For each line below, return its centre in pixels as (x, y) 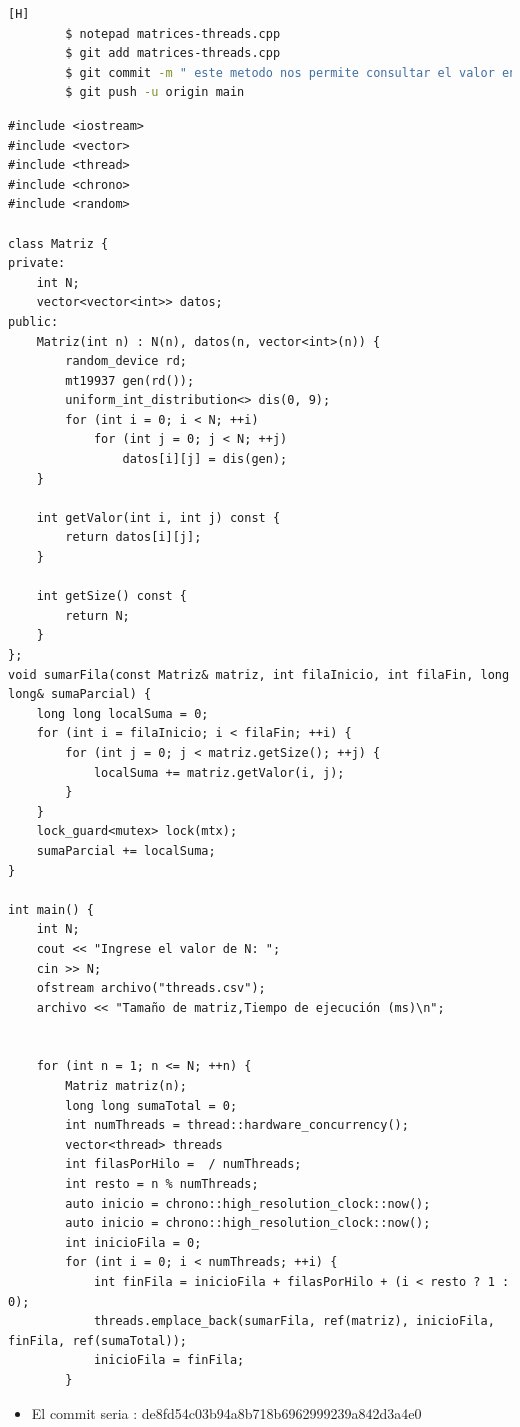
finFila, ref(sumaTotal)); (97, 1340)
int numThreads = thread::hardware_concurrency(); (237, 1125)
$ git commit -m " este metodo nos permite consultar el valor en (291, 72)
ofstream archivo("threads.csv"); (151, 988)
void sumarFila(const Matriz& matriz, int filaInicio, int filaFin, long (259, 674)
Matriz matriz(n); (126, 1086)
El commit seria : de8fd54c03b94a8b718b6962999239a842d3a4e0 (226, 1412)
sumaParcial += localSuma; (126, 850)
